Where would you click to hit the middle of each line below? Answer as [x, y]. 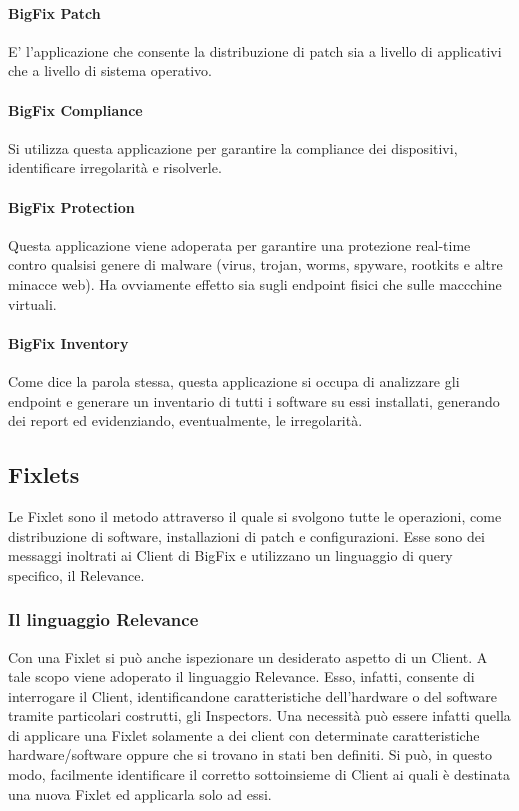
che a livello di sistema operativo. [110, 70]
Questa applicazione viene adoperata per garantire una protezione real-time [239, 244]
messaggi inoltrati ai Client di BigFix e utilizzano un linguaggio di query [230, 555]
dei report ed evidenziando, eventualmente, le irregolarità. [185, 420]
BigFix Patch [54, 12]
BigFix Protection [71, 206]
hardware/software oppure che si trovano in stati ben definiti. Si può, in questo [250, 754]
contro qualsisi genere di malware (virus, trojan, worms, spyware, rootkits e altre [255, 264]
